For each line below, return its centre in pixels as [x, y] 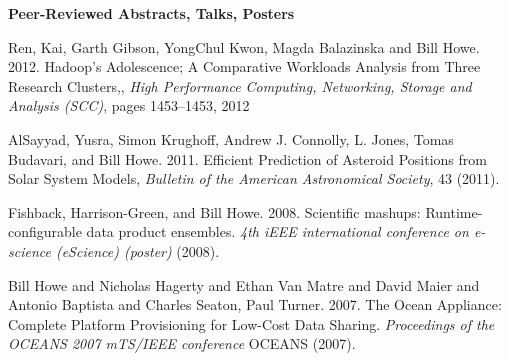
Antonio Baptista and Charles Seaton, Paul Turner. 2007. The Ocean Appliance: [255, 304]
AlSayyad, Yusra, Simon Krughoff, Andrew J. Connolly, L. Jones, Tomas [231, 138]
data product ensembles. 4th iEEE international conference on [277, 231]
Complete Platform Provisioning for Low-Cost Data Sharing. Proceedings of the [251, 323]
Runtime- [454, 211]
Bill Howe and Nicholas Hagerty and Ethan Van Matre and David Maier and [244, 284]
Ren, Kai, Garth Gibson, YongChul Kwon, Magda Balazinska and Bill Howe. [244, 46]
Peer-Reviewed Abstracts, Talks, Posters [151, 13]
